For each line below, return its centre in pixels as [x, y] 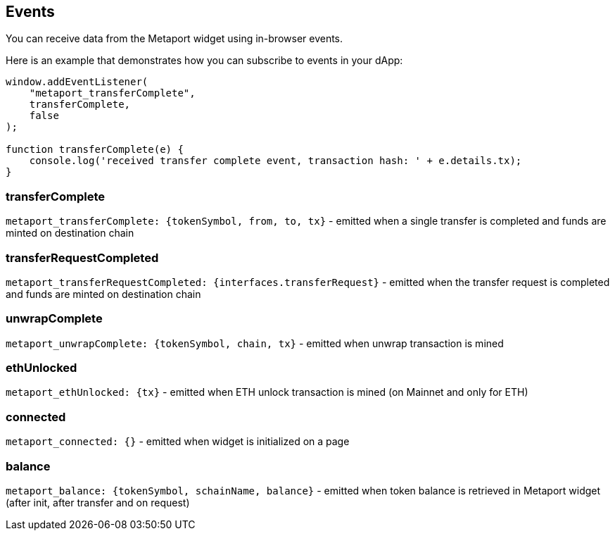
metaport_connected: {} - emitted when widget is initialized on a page [178, 442]
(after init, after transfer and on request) [98, 502]
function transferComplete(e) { [95, 150]
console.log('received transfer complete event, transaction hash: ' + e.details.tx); [275, 161]
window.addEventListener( [77, 82]
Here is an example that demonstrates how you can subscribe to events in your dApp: [204, 61]
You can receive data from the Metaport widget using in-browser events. [175, 39]
